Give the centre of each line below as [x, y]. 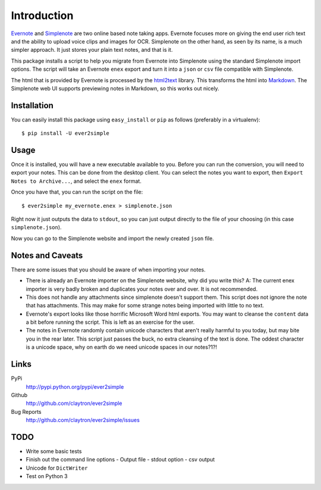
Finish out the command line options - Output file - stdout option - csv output [120, 460]
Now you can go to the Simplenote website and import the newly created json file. [112, 238]
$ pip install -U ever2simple [66, 133]
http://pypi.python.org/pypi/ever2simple [75, 386]
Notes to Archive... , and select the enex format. [76, 181]
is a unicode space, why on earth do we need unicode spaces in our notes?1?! [121, 347]
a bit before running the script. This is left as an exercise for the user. [110, 322]
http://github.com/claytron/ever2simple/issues [83, 420]
